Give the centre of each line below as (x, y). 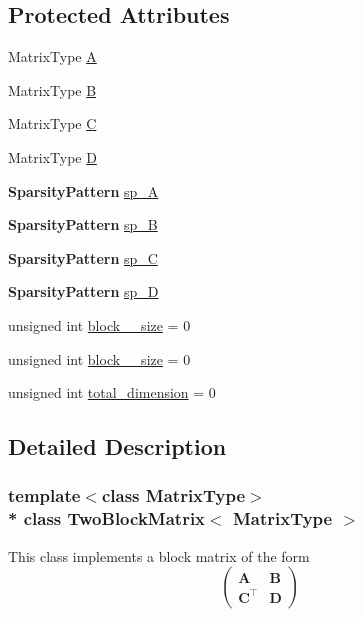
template (44, 495)
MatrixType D (52, 156)
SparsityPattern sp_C (83, 257)
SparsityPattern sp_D (83, 291)
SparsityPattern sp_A (83, 190)
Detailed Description (117, 446)
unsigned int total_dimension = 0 (112, 392)
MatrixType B (52, 89)
